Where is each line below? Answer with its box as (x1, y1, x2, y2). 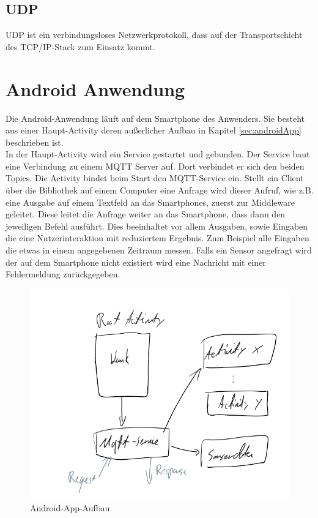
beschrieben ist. (6, 135, 64, 148)
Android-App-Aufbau (30, 501, 110, 514)
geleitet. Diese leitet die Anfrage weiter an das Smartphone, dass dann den (6, 208, 286, 220)
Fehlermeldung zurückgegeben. (6, 268, 120, 280)
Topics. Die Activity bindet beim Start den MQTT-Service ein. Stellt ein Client (6, 171, 304, 184)
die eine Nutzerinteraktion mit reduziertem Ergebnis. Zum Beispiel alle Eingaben (6, 231, 309, 244)
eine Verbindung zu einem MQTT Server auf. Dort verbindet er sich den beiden (6, 159, 305, 172)
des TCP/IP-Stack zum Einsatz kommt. (6, 40, 155, 53)
